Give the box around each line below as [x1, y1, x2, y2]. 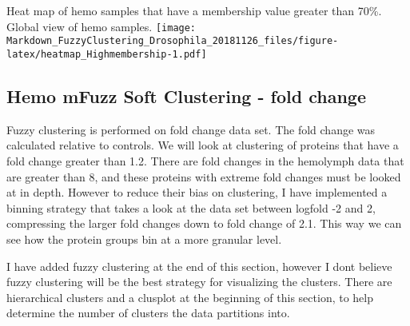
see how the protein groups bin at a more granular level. [6, 230, 282, 247]
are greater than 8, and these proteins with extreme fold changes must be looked [6, 168, 401, 185]
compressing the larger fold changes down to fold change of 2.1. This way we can [6, 215, 402, 232]
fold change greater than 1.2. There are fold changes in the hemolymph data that [6, 152, 404, 169]
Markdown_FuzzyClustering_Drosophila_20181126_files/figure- [6, 35, 339, 47]
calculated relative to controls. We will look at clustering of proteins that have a [6, 137, 399, 153]
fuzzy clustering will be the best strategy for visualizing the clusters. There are [6, 273, 392, 290]
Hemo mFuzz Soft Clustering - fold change [6, 83, 366, 108]
